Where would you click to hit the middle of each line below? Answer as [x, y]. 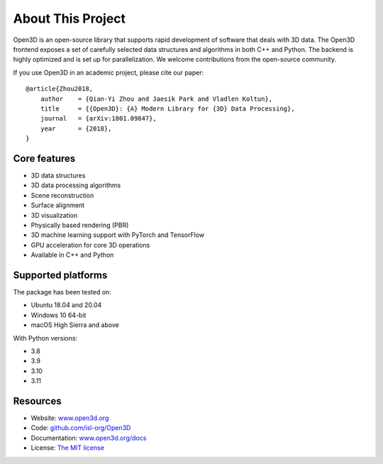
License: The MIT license [67, 448]
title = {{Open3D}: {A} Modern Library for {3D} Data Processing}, [167, 109]
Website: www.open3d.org [70, 418]
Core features [44, 159]
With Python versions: [45, 338]
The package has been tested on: [62, 292]
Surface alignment [58, 205]
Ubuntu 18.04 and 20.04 [66, 305]
